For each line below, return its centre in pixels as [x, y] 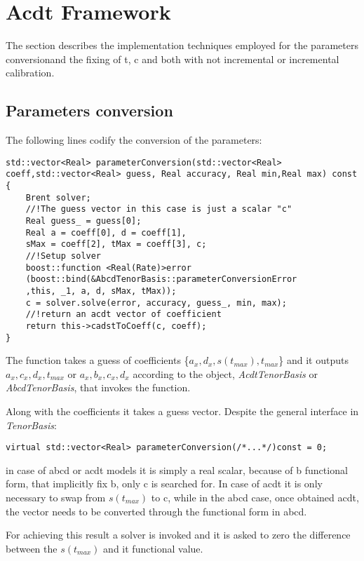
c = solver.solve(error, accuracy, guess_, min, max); [156, 303]
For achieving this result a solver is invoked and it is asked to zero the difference [178, 535]
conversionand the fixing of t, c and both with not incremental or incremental [173, 59]
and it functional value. [153, 548]
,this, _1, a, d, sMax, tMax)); [101, 291]
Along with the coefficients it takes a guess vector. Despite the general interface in [182, 411]
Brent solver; [58, 197]
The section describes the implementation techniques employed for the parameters [182, 45]
